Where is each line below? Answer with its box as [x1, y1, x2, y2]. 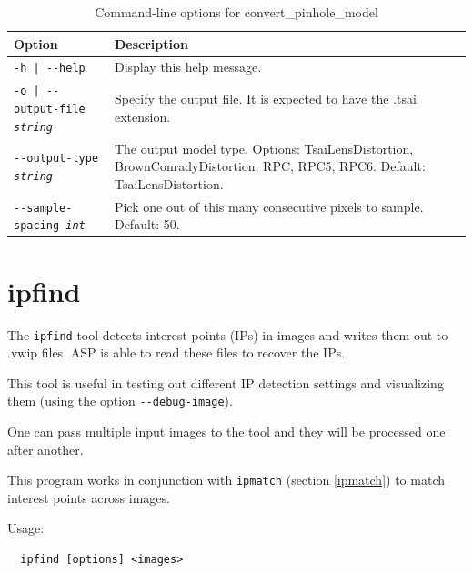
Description [114, 34, 188, 53]
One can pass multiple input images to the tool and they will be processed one [7, 422, 446, 441]
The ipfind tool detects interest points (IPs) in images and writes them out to [7, 325, 448, 344]
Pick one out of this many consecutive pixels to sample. [114, 196, 424, 216]
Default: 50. [114, 215, 180, 234]
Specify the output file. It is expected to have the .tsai [114, 89, 417, 108]
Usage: [7, 518, 45, 538]
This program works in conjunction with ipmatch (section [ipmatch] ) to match [7, 470, 445, 489]
